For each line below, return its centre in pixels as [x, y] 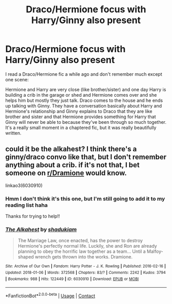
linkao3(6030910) [24, 185]
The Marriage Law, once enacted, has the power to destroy [80, 241]
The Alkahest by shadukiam [41, 229]
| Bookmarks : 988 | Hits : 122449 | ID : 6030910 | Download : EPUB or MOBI [72, 279]
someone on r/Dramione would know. [66, 173]
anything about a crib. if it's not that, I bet [72, 165]
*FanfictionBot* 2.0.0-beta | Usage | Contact [50, 295]
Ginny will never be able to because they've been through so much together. [86, 122]
